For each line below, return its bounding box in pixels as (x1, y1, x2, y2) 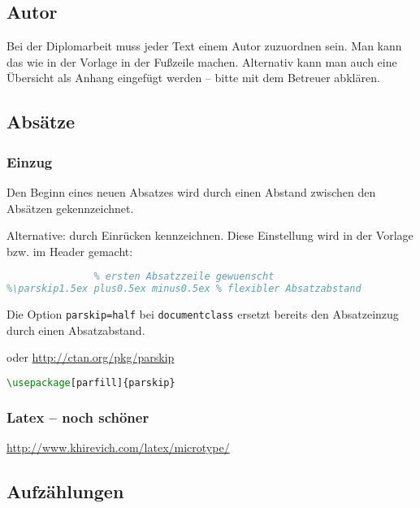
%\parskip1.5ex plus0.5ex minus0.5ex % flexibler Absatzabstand (6, 283, 362, 295)
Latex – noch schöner (6, 406, 149, 427)
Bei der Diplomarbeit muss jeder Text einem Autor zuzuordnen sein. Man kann (6, 37, 402, 54)
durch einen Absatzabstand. (6, 321, 145, 338)
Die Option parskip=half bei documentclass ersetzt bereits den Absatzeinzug (6, 306, 399, 323)
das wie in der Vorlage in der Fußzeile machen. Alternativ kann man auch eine (6, 53, 397, 70)
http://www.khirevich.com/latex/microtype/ (6, 439, 230, 456)
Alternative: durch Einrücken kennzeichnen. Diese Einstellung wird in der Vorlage (6, 227, 414, 244)
